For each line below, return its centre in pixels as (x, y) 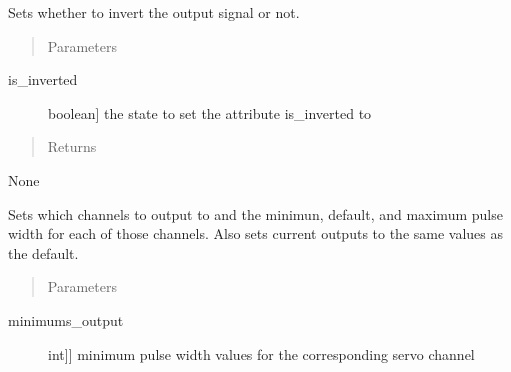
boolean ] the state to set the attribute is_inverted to (210, 112)
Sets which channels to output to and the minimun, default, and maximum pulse (255, 213)
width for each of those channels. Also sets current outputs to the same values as (256, 233)
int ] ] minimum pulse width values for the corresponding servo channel (261, 353)
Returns (72, 146)
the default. (43, 252)
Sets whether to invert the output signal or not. (154, 12)
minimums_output (66, 319)
